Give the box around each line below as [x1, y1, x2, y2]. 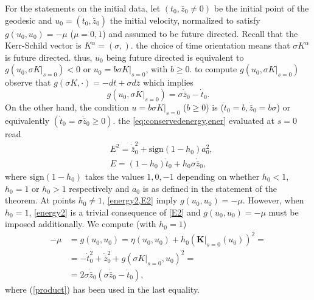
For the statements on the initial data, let [5, 2, 161, 14]
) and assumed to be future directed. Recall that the [102, 27, 298, 39]
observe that [5, 76, 51, 89]
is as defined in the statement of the [142, 182, 277, 194]
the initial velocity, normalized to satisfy [110, 13, 260, 26]
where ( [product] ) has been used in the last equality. [5, 283, 200, 296]
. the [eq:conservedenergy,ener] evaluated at [113, 114, 274, 126]
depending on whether [176, 169, 260, 182]
